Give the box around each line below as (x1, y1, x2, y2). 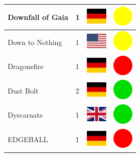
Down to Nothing (8, 36, 62, 47)
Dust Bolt (8, 85, 39, 96)
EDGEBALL (8, 134, 48, 145)
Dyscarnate (8, 109, 43, 120)
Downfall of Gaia (8, 11, 68, 22)
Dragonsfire (8, 61, 43, 72)
